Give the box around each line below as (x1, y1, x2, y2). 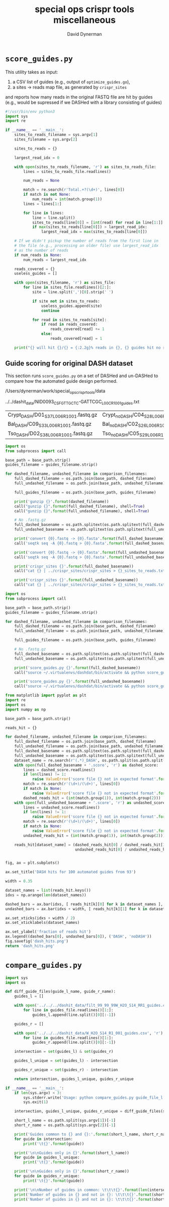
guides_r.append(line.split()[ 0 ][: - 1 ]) (32, 1040, 116, 1045)
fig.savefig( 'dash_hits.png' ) (5, 939, 69, 944)
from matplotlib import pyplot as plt (5, 693, 87, 698)
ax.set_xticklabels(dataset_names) (5, 920, 80, 925)
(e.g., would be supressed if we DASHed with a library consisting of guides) (5, 99, 162, 105)
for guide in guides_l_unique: (14, 1155, 80, 1160)
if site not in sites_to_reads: (32, 298, 100, 304)
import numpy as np (5, 707, 46, 712)
